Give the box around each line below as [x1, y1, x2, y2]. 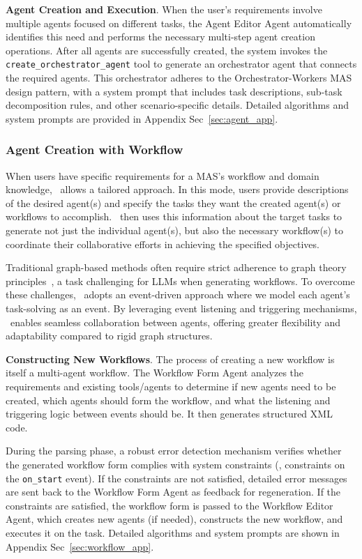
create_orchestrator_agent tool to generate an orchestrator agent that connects [6, 56, 357, 71]
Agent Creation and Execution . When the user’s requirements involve [6, 2, 322, 16]
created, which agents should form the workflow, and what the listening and [6, 392, 331, 407]
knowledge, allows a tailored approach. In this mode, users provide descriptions [6, 182, 349, 197]
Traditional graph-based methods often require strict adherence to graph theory [6, 260, 347, 275]
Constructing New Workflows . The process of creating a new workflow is [6, 351, 335, 366]
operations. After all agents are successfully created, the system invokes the [6, 43, 328, 57]
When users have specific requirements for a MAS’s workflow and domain [6, 168, 319, 183]
